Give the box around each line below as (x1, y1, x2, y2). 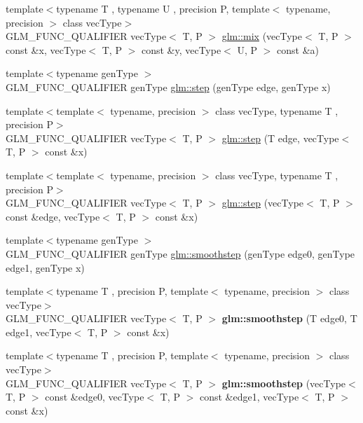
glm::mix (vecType (221, 29, 303, 43)
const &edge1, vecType (199, 389, 299, 404)
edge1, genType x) (6, 260, 85, 275)
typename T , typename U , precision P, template (56, 1, 270, 15)
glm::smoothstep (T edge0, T (221, 311, 357, 326)
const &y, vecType (141, 42, 221, 57)
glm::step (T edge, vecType (221, 130, 339, 145)
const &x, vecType (6, 42, 86, 57)
